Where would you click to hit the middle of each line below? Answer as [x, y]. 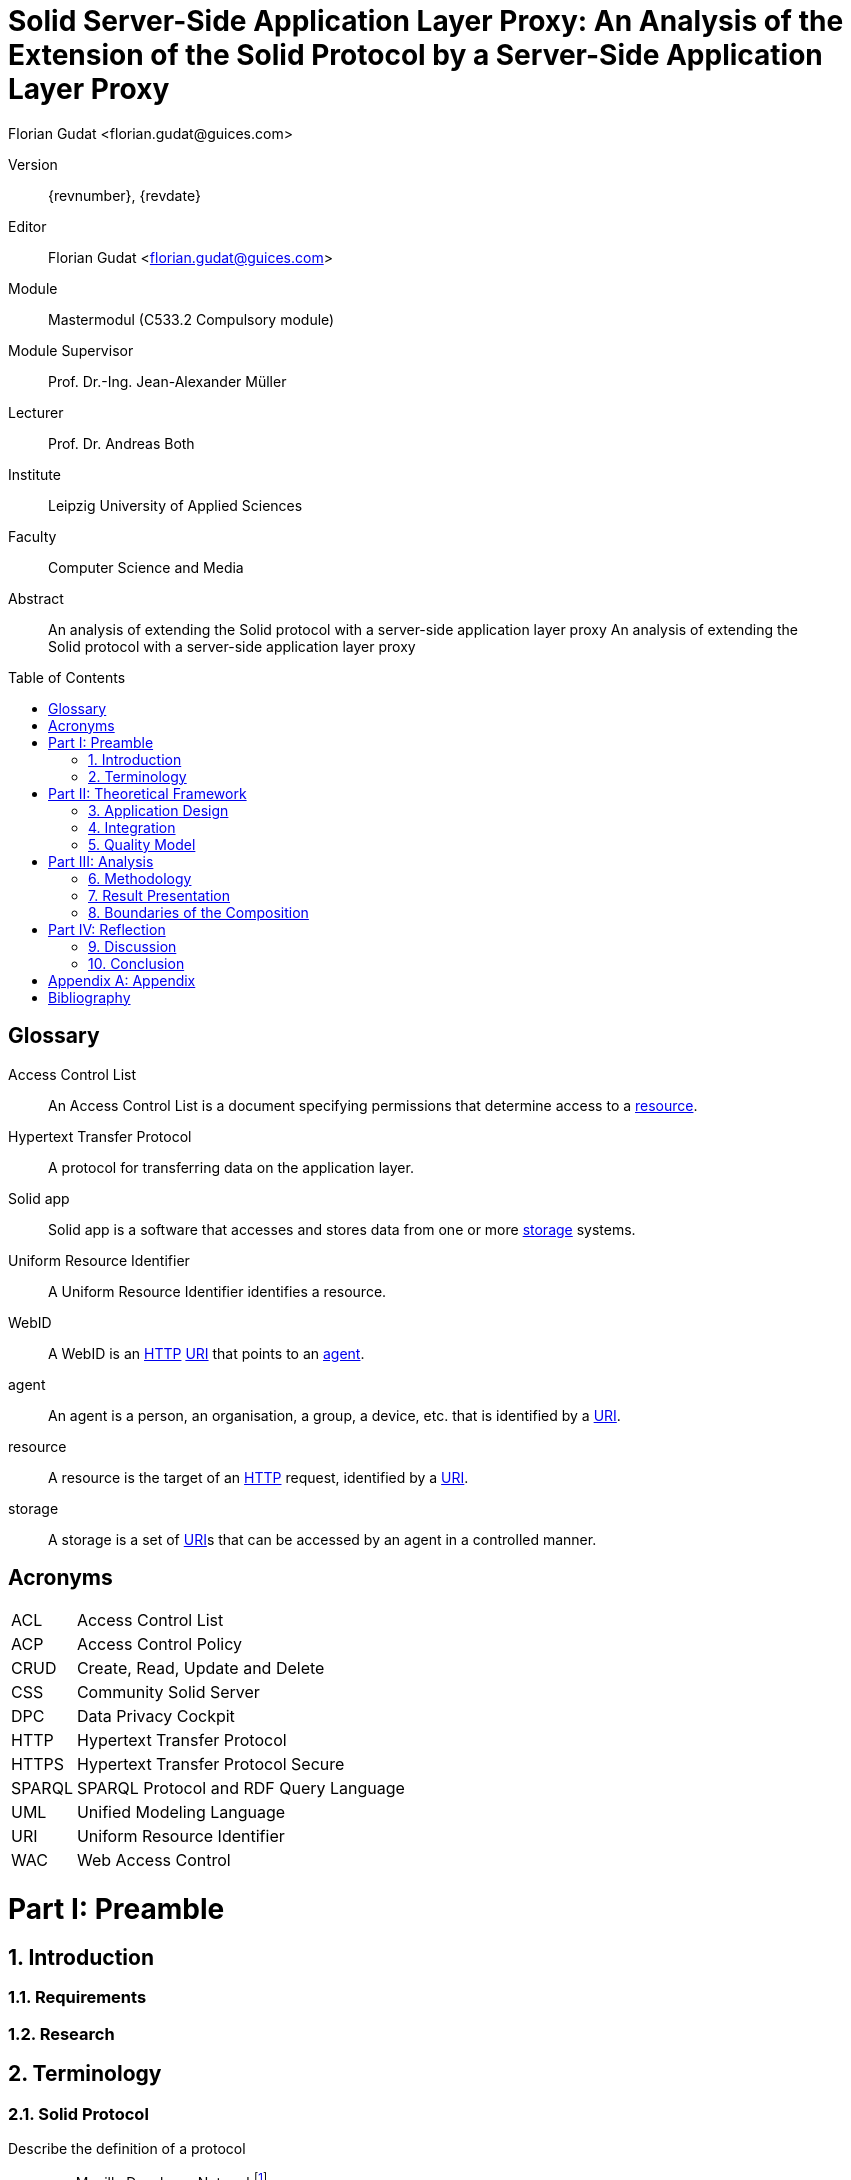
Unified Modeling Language [181, 1812]
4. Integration [132, 827]
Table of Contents [67, 677]
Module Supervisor [71, 350]
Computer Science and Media [146, 567]
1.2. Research [61, 2033]
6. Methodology [140, 878]
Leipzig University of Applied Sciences [175, 505]
